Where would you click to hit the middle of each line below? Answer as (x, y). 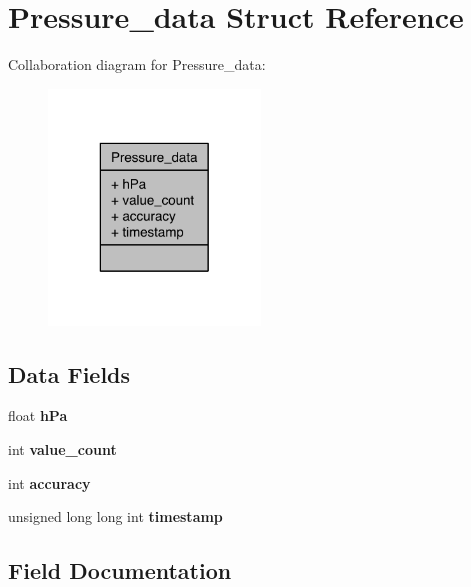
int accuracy (49, 482)
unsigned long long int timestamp (115, 516)
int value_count (62, 449)
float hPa (38, 415)
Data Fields (69, 373)
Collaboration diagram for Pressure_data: (137, 64)
